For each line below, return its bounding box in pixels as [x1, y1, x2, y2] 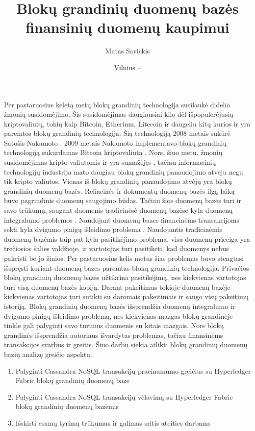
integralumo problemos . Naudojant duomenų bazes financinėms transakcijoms [4, 214, 240, 225]
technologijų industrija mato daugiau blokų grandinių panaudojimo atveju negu [4, 166, 243, 177]
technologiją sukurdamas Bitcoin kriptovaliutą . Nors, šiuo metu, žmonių [4, 147, 223, 157]
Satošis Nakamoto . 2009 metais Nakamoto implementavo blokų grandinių [4, 137, 227, 148]
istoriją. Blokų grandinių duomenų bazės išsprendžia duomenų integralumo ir [4, 301, 235, 311]
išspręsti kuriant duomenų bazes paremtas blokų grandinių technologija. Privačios [4, 262, 249, 273]
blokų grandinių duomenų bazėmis [15, 401, 119, 411]
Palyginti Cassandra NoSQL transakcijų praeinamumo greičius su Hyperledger [15, 365, 251, 376]
